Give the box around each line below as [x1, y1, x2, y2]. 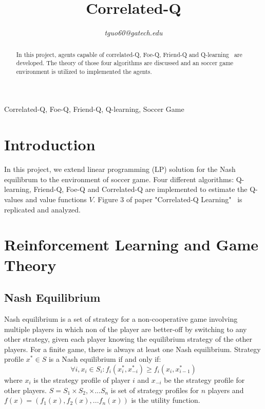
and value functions [25, 193, 87, 204]
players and [207, 384, 244, 395]
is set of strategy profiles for [110, 384, 199, 395]
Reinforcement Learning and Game [4, 234, 259, 255]
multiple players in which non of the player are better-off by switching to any [4, 323, 247, 334]
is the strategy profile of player [33, 374, 130, 385]
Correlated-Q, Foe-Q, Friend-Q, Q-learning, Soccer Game [4, 104, 184, 114]
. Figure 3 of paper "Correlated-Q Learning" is [93, 193, 242, 204]
